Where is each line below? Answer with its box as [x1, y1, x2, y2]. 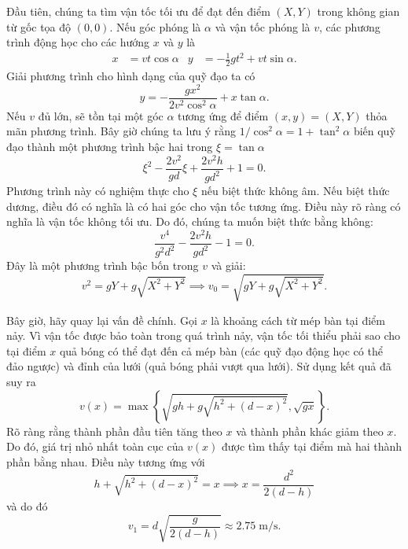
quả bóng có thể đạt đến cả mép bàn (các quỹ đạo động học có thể [59, 342, 383, 359]
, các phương [319, 18, 380, 35]
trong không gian [317, 3, 400, 19]
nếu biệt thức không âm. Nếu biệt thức [200, 182, 390, 199]
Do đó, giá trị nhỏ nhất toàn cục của [6, 438, 184, 455]
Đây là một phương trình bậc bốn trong [6, 257, 199, 274]
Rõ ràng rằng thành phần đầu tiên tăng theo [6, 422, 222, 439]
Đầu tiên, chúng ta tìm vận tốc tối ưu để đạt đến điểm [6, 3, 270, 19]
